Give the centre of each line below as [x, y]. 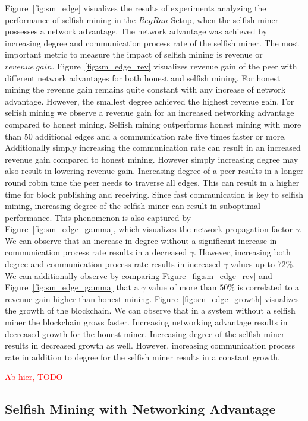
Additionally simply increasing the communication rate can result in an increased [153, 148]
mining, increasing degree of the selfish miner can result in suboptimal [133, 206]
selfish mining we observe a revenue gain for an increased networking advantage [150, 113]
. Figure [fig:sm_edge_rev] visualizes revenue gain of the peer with [175, 66]
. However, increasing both [242, 252]
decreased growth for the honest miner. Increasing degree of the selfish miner [145, 333]
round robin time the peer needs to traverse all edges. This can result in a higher [152, 182]
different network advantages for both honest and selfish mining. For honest [143, 77]
